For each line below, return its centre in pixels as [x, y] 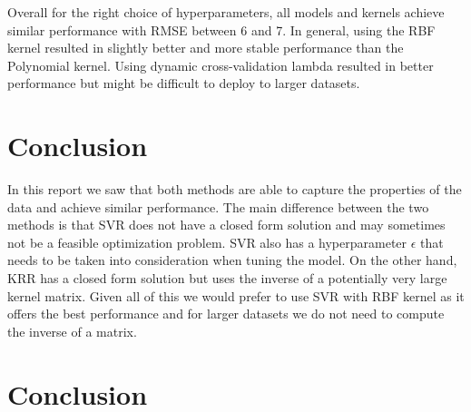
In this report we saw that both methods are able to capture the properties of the [235, 189]
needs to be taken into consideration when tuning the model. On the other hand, [232, 260]
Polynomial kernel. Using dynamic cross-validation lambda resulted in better [221, 65]
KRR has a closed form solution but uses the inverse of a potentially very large [227, 278]
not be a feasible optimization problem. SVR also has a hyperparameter [207, 242]
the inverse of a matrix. [72, 331]
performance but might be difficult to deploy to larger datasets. [184, 83]
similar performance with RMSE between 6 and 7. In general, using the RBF [221, 29]
